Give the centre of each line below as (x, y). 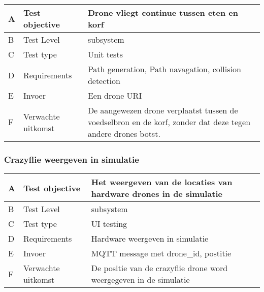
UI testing (109, 224)
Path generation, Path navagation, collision (164, 69)
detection (104, 81)
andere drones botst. (124, 134)
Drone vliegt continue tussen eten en (163, 12)
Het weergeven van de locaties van (162, 182)
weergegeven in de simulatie (140, 280)
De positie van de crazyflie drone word (159, 268)
